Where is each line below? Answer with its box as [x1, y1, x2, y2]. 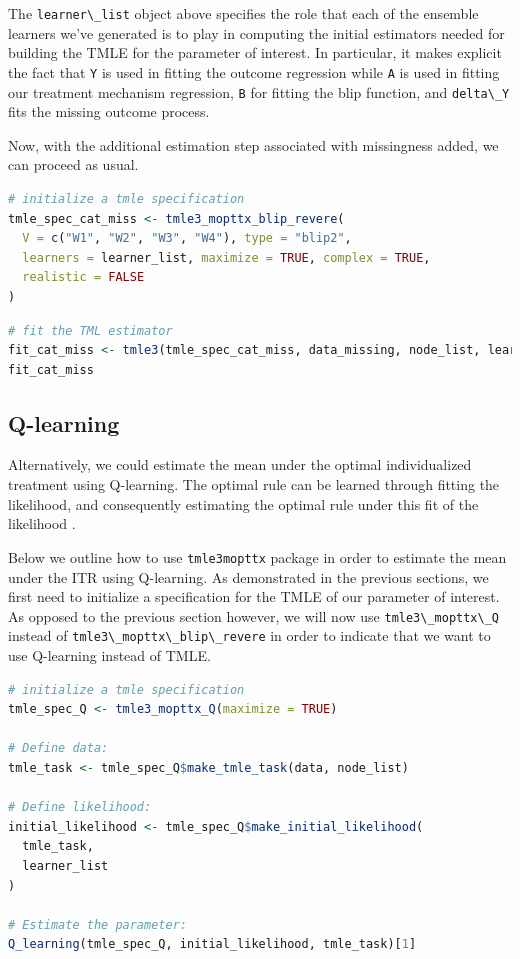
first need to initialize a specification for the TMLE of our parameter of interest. [8, 586, 500, 607]
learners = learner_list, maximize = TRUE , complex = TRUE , [22, 250, 431, 265]
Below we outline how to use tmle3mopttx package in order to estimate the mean [8, 546, 507, 567]
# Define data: [8, 741, 109, 756]
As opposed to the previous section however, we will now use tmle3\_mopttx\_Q [8, 605, 500, 626]
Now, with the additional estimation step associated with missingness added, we [8, 134, 499, 155]
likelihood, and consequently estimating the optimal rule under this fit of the [8, 493, 479, 514]
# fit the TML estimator [8, 323, 173, 338]
